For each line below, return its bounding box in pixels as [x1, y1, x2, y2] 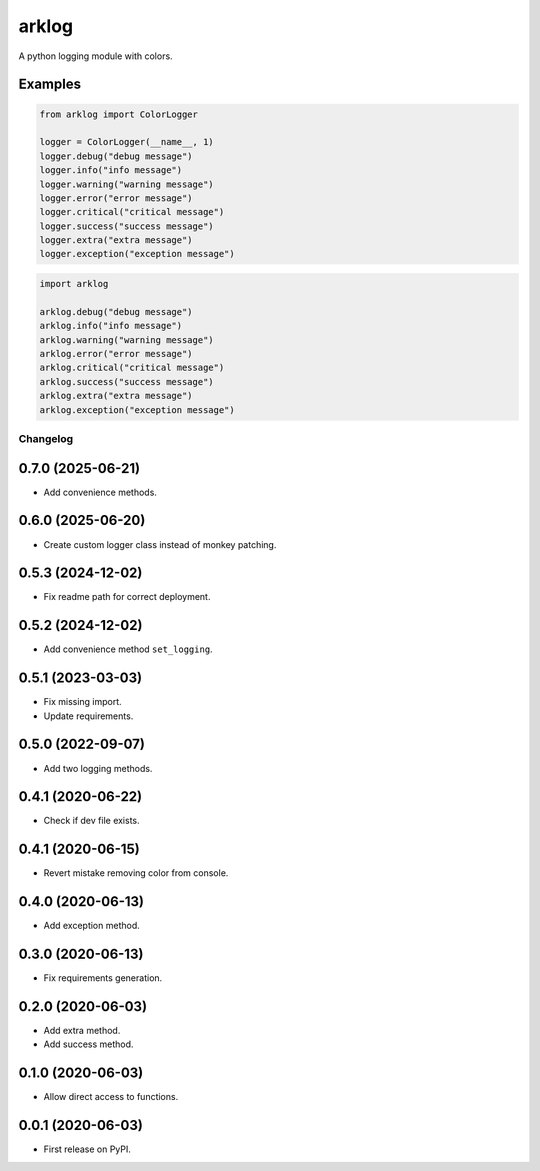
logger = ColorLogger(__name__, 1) [39, 136, 214, 148]
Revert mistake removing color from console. [43, 867, 229, 879]
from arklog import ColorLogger [39, 108, 199, 120]
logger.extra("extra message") [39, 235, 194, 246]
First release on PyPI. [43, 1143, 132, 1155]
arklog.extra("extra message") [39, 390, 194, 402]
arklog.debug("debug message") [39, 306, 194, 317]
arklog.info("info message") [39, 320, 183, 332]
